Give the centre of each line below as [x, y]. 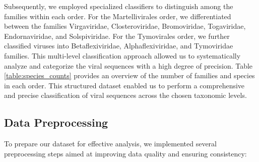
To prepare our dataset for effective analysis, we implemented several [111, 144]
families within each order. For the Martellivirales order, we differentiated [118, 16]
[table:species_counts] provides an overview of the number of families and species [129, 75]
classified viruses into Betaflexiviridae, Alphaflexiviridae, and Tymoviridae [119, 46]
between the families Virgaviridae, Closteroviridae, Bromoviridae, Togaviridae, [125, 26]
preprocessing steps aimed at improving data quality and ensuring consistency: [125, 153]
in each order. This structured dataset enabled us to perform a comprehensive [124, 85]
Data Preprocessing [56, 122]
